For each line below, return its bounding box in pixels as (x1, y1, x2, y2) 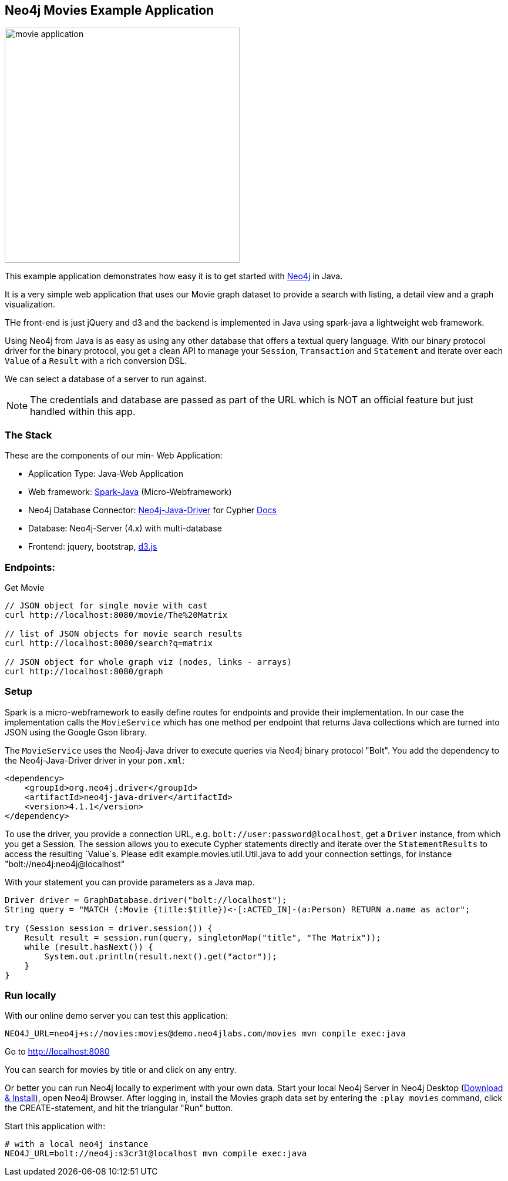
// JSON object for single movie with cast (5, 600, 208, 610)
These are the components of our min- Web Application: (5, 450, 223, 461)
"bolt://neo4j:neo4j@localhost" (5, 858, 125, 869)
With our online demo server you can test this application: (5, 1011, 228, 1021)
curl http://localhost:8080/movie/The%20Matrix (5, 610, 228, 620)
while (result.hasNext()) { (24, 942, 153, 952)
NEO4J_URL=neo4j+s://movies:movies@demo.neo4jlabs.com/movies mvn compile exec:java (5, 1029, 406, 1039)
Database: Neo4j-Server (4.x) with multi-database (28, 523, 222, 534)
